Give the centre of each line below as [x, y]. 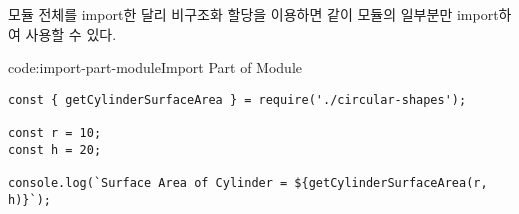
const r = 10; [55, 133]
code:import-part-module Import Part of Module [155, 67]
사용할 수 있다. [71, 33]
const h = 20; [55, 149]
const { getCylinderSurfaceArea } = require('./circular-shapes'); [237, 99]
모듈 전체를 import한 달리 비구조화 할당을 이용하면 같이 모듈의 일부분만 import [253, 14]
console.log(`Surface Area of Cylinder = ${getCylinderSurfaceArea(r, [248, 183]
